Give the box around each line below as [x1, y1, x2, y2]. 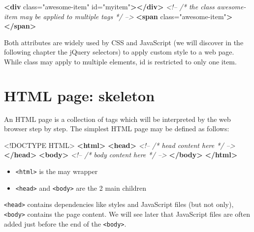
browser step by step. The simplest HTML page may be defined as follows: [4, 123, 229, 134]
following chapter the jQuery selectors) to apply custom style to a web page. [4, 47, 234, 57]
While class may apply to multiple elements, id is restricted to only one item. [4, 56, 237, 66]
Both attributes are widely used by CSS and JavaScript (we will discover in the [4, 37, 244, 47]
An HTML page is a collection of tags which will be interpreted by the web [4, 114, 231, 124]
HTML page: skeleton [4, 85, 155, 105]
